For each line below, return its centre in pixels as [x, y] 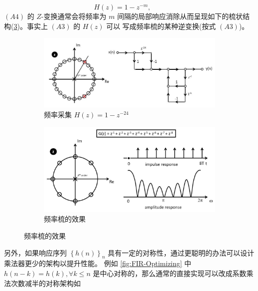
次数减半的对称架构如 [46, 283]
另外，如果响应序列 [35, 252]
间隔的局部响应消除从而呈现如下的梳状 [180, 16]
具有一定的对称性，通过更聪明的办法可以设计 [181, 252]
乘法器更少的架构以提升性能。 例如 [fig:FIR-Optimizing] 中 [98, 263]
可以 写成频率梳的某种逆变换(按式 [161, 26]
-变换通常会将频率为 [74, 16]
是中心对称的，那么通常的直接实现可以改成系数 [170, 273]
